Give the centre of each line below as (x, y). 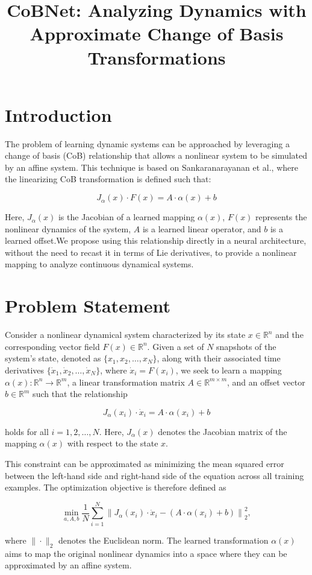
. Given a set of (176, 346)
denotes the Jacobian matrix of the (223, 431)
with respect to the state (113, 443)
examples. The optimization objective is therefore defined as (116, 487)
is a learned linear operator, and (202, 228)
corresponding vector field (52, 346)
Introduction (58, 114)
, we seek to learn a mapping (229, 370)
